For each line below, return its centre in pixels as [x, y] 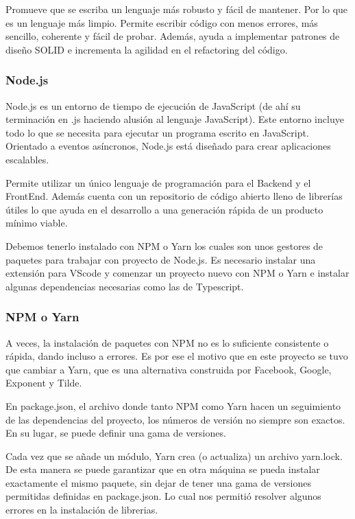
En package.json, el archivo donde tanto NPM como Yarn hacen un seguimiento [173, 405]
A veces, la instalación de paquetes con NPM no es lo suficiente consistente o [167, 342]
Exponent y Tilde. [44, 383]
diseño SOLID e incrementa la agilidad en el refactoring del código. [147, 49]
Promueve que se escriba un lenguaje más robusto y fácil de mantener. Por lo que [177, 9]
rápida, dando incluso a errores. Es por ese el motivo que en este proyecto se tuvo [177, 356]
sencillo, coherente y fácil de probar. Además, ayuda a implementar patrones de [173, 36]
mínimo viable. [37, 223]
